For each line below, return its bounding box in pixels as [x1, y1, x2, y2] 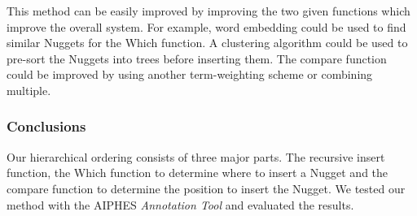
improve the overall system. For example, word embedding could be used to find [7, 18, 406, 35]
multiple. [7, 81, 51, 98]
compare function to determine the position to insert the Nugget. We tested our [7, 179, 406, 197]
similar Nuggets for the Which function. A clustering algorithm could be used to [7, 34, 408, 51]
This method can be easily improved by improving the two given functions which [7, 2, 410, 19]
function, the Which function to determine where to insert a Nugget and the [7, 164, 388, 181]
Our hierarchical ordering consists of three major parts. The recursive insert [7, 148, 385, 165]
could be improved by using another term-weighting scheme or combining [7, 66, 373, 83]
